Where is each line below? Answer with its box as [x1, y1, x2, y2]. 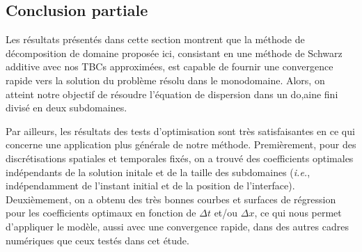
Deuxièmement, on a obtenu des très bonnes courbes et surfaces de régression [6, 191, 336, 206]
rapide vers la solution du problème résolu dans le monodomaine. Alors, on [6, 72, 325, 87]
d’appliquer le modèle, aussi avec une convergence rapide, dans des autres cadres [6, 219, 349, 233]
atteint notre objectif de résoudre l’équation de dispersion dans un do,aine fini [6, 86, 338, 101]
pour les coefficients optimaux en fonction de [6, 205, 196, 220]
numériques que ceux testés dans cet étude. [6, 233, 189, 247]
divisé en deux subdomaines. [6, 100, 127, 115]
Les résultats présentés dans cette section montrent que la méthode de [6, 32, 305, 47]
